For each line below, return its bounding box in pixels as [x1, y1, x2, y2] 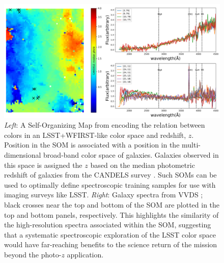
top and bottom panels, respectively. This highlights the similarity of [4, 209, 219, 220]
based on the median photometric [90, 159, 195, 170]
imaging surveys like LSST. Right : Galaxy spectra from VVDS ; [4, 189, 203, 200]
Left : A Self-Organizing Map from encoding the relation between [4, 120, 205, 130]
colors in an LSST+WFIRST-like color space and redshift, [4, 129, 186, 140]
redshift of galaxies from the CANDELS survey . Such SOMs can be [4, 169, 217, 180]
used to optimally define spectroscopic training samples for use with [4, 179, 216, 190]
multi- [182, 139, 201, 150]
